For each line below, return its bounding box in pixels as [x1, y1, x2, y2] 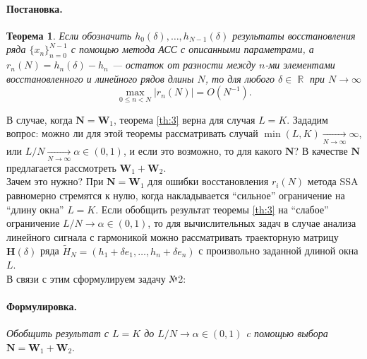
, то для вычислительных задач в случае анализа [148, 216, 356, 230]
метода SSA [307, 174, 359, 189]
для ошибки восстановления [148, 174, 269, 189]
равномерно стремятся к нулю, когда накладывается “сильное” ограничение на [6, 188, 345, 203]
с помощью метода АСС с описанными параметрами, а [71, 42, 314, 57]
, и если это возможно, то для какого [123, 143, 282, 158]
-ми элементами [265, 57, 335, 72]
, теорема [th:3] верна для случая [113, 112, 255, 126]
